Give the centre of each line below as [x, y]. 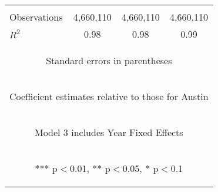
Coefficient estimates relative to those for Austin [109, 96]
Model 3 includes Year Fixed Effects [109, 132]
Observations [36, 17]
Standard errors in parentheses [109, 60]
